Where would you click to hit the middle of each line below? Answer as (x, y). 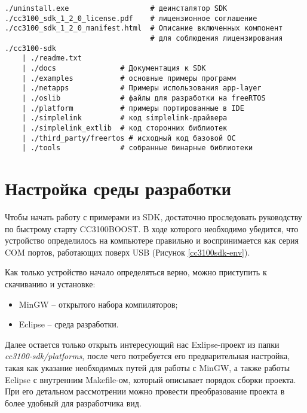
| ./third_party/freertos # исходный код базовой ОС (129, 138)
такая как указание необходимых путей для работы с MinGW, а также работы (148, 367)
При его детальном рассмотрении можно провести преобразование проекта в (145, 391)
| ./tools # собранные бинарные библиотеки (137, 148)
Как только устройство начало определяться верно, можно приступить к (136, 272)
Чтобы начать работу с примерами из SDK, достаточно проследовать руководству (153, 216)
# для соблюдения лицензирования (217, 38)
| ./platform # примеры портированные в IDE (133, 108)
